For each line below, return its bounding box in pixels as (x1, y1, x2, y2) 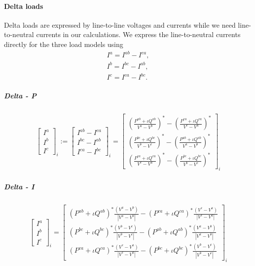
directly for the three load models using (4, 39, 123, 49)
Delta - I (4, 181, 35, 191)
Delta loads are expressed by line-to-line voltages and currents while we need (4, 19, 236, 30)
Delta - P (4, 90, 36, 100)
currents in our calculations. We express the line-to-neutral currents (36, 29, 241, 40)
